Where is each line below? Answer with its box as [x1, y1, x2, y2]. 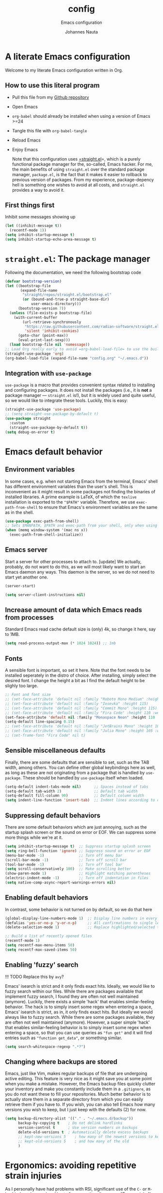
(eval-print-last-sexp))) [17, 338, 70, 343]
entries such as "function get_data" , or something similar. [5, 1035, 122, 1041]
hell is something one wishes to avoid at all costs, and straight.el [12, 181, 145, 188]
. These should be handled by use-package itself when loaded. [20, 775, 144, 780]
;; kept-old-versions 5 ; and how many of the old [17, 1139, 130, 1144]
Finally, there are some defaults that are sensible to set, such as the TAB [5, 759, 149, 765]
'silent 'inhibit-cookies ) [24, 328, 79, 334]
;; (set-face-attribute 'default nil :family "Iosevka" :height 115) [5, 701, 149, 706]
